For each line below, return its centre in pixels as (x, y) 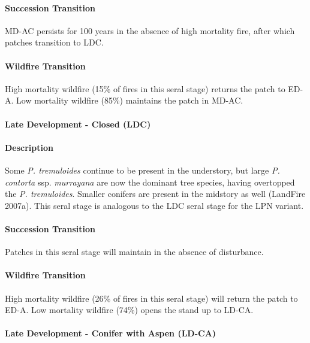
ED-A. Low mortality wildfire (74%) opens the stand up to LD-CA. (129, 310)
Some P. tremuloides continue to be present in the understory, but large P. (142, 170)
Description (29, 147)
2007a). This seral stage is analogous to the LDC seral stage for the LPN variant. (154, 205)
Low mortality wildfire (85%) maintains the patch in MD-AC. (130, 100)
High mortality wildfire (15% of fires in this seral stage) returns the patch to (145, 88)
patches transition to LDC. (54, 42)
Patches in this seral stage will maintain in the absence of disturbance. (134, 252)
